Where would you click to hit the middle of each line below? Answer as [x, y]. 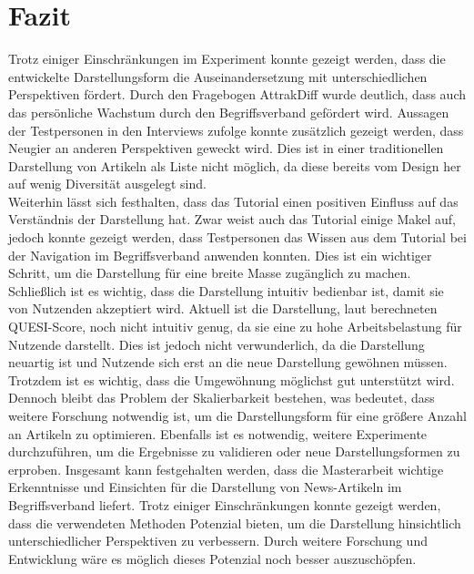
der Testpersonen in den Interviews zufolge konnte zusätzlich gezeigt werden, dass [236, 130]
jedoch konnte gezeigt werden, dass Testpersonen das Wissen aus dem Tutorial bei [237, 237]
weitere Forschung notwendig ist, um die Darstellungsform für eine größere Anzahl [237, 415]
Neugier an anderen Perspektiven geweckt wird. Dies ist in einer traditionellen [226, 148]
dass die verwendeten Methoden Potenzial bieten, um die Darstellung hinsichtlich [235, 523]
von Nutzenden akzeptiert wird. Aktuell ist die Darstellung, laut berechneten [223, 308]
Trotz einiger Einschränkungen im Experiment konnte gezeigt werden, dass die [227, 59]
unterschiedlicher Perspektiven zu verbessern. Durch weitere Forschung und [218, 541]
